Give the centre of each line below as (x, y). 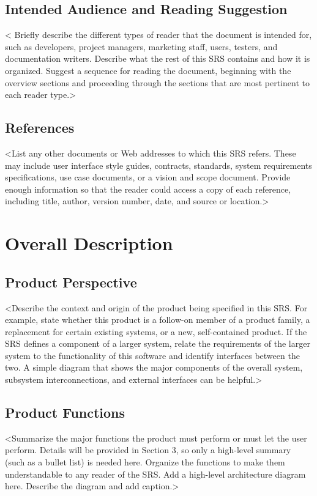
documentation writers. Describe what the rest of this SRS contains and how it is (158, 58)
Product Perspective (71, 282)
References (40, 128)
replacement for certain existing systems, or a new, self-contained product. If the (156, 331)
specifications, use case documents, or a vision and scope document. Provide (148, 177)
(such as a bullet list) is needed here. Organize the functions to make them (145, 462)
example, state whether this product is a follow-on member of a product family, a (158, 320)
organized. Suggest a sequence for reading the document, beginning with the (148, 70)
